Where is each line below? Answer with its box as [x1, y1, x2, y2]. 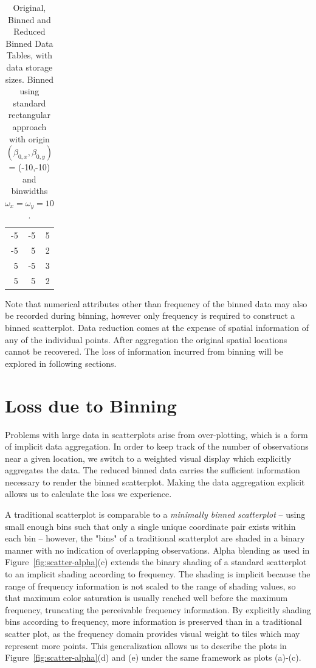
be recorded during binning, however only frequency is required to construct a [5, 309, 295, 322]
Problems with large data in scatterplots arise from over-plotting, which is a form [5, 428, 308, 440]
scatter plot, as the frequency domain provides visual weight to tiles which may [5, 627, 300, 640]
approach [12, 120, 47, 133]
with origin [9, 132, 50, 145]
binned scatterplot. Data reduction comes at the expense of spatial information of [5, 321, 309, 334]
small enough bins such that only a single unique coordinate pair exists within [5, 520, 296, 532]
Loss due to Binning [5, 392, 177, 417]
